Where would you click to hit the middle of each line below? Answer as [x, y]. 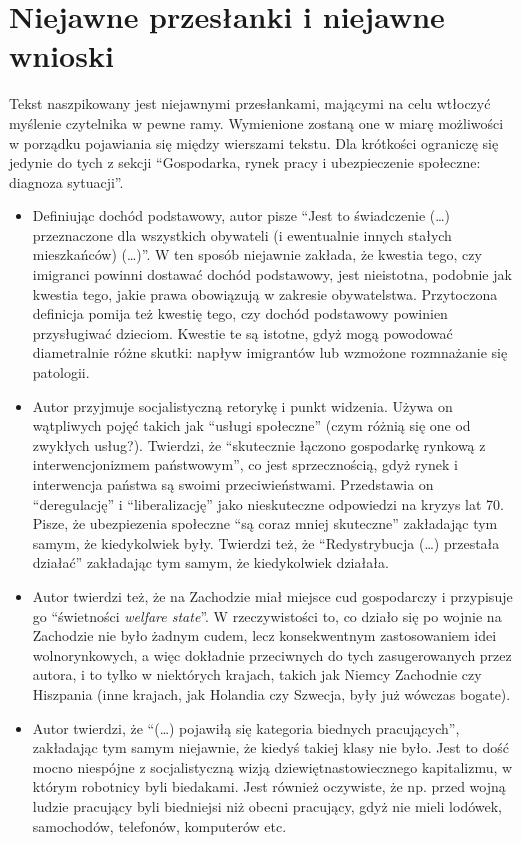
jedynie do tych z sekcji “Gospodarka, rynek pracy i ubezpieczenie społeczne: [245, 162]
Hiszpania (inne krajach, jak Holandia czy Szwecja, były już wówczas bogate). [271, 693]
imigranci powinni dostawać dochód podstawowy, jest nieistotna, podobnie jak [272, 274]
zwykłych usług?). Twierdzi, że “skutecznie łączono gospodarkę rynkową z [259, 444]
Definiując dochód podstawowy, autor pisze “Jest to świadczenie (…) [241, 215]
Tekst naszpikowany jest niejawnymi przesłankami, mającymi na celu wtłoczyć [250, 103]
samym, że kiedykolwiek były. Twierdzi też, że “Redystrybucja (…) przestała [266, 542]
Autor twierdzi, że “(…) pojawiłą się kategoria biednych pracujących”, [246, 727]
